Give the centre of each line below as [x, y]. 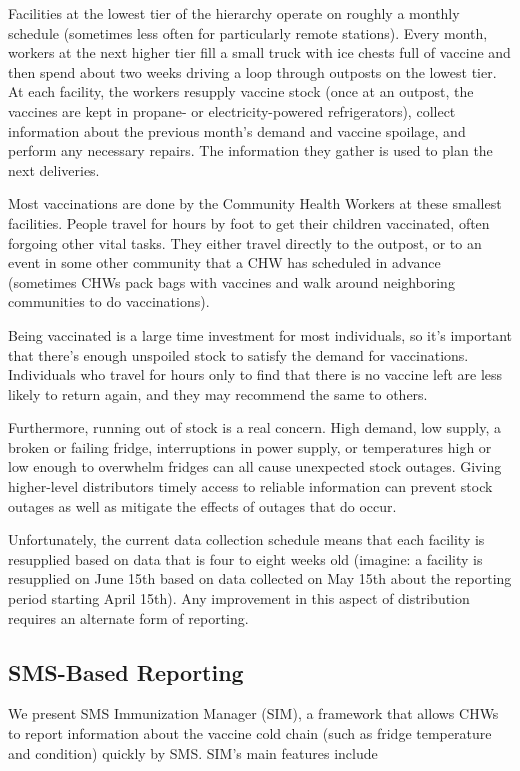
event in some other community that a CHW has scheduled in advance [224, 262]
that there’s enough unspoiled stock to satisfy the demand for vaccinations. [238, 354]
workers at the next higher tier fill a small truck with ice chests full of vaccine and [259, 52]
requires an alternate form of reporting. [128, 617]
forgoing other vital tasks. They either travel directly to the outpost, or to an [245, 242]
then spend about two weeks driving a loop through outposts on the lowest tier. [252, 71]
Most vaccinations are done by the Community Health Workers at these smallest [255, 203]
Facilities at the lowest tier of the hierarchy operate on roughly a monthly [234, 13]
